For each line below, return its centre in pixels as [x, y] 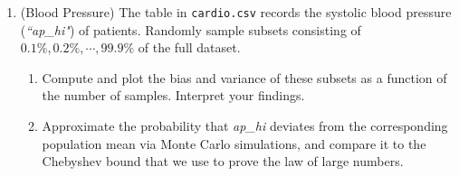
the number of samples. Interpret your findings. [173, 95]
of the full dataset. [189, 47]
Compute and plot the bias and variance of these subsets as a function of [244, 77]
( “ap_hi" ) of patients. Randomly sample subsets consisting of [191, 29]
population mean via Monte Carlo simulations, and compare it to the [234, 143]
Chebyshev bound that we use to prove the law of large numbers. [223, 161]
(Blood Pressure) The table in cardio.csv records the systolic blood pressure [236, 12]
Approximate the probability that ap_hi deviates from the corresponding [245, 126]
